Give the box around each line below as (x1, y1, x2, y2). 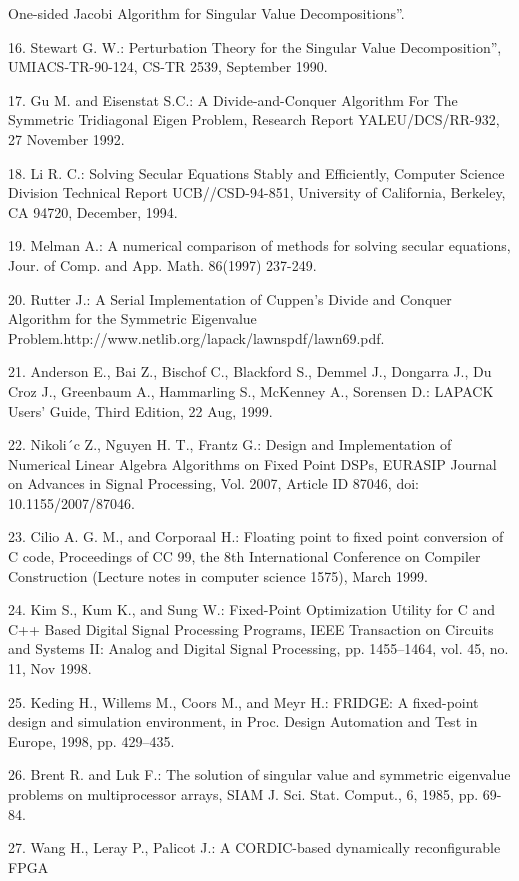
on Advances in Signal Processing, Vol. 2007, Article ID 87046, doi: (8, 473, 419, 494)
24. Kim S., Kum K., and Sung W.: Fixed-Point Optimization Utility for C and (8, 599, 496, 620)
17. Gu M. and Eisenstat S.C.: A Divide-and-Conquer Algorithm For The (8, 89, 458, 110)
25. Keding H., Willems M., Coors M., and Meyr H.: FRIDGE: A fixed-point (8, 691, 479, 712)
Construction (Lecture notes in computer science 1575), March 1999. (8, 565, 428, 586)
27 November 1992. (8, 128, 125, 149)
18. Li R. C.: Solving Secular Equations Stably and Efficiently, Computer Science (8, 162, 505, 183)
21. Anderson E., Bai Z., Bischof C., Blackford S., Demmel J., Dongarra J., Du (8, 361, 492, 382)
